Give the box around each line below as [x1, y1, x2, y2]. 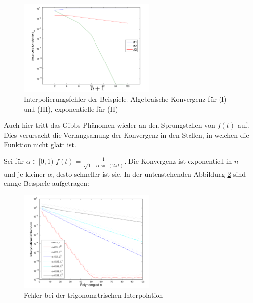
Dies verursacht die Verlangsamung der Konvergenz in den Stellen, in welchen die [4, 129, 249, 140]
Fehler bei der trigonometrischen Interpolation [24, 289, 163, 300]
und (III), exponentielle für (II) [24, 103, 118, 114]
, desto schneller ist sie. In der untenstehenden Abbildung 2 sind [52, 168, 246, 179]
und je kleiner [4, 168, 46, 179]
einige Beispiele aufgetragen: [4, 178, 89, 188]
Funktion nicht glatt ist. [4, 139, 76, 150]
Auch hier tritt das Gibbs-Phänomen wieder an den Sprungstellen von [4, 120, 215, 130]
